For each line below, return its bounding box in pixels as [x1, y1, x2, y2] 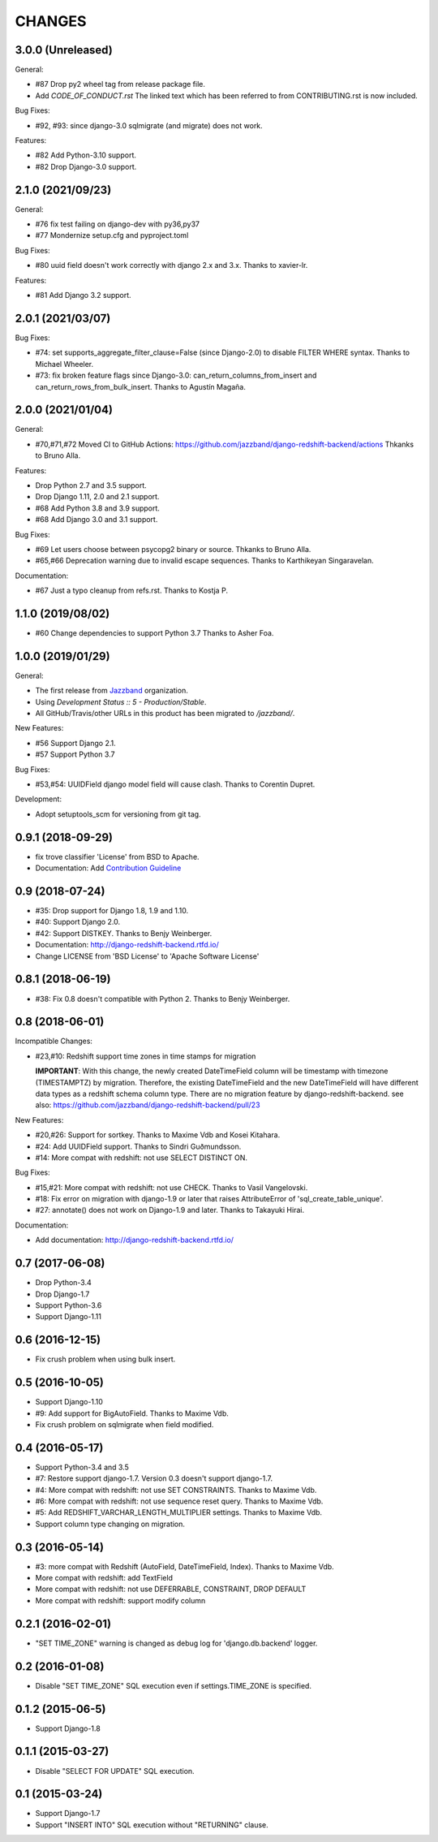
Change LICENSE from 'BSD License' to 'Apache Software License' [35, 951, 260, 961]
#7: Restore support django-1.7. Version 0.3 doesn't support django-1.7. [35, 1473, 273, 1483]
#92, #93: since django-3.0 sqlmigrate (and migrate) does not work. [35, 120, 263, 130]
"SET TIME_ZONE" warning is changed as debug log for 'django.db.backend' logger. [35, 1638, 318, 1648]
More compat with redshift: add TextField [35, 1573, 174, 1583]
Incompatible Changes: [15, 1036, 93, 1046]
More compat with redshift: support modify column [35, 1595, 206, 1605]
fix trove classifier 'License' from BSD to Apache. [35, 852, 200, 861]
